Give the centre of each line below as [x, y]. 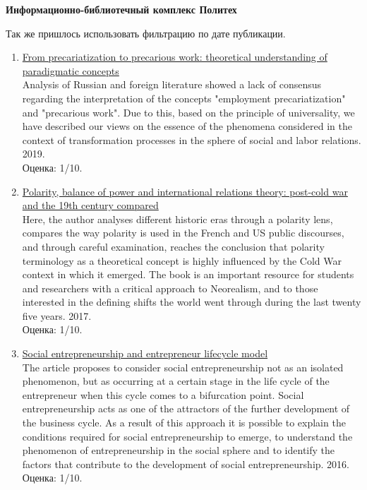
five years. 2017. [57, 315]
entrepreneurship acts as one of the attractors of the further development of [186, 408]
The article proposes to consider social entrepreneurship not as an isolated [183, 367]
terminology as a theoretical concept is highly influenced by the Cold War [182, 260]
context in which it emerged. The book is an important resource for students [188, 274]
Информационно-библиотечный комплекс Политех [121, 9]
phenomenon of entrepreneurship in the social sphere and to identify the [178, 450]
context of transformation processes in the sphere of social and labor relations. [192, 139]
